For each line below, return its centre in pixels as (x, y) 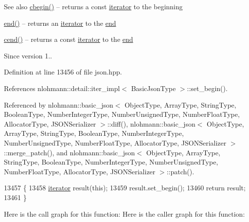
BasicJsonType (153, 88)
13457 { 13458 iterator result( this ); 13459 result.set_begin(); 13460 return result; (125, 188)
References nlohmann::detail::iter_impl (62, 88)
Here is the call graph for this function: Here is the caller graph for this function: (124, 213)
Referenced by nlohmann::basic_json (59, 104)
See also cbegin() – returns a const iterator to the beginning (93, 6)
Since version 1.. (28, 55)
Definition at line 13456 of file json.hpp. (63, 72)
